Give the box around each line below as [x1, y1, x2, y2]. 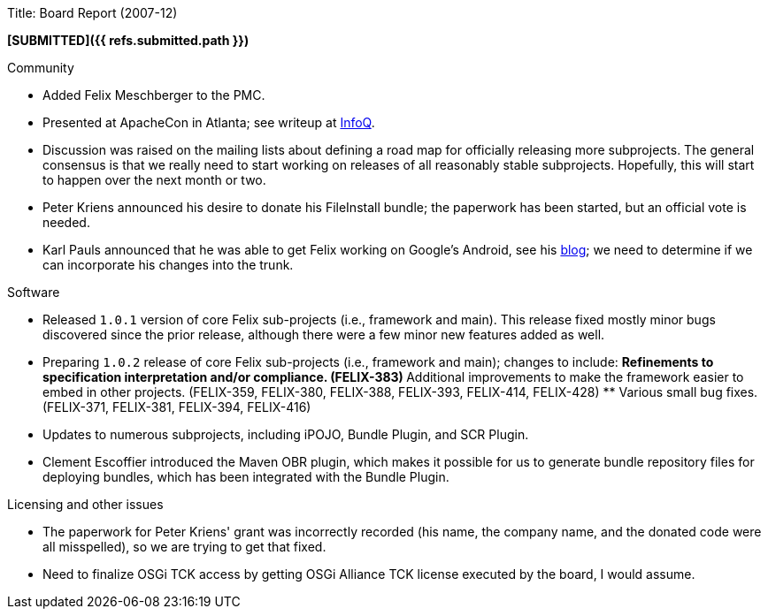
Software [7, 285, 60, 300]
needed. [42, 215, 90, 230]
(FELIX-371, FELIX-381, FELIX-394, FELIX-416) [42, 399, 311, 414]
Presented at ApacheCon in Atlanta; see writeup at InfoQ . [42, 115, 375, 130]
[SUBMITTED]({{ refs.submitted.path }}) [7, 33, 250, 48]
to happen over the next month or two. [42, 172, 266, 187]
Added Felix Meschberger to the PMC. [42, 87, 265, 103]
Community [7, 60, 74, 75]
